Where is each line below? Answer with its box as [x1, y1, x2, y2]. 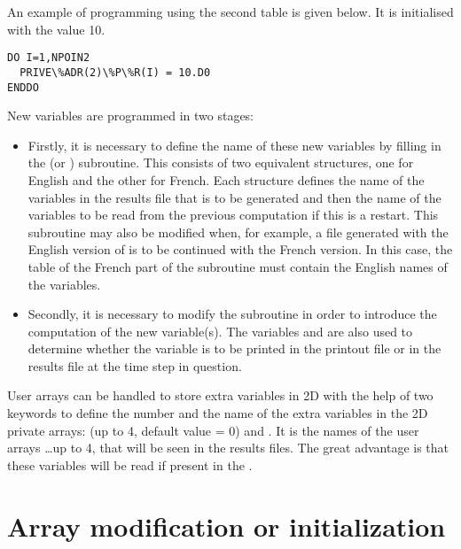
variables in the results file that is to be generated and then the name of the [27, 188, 441, 206]
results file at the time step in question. [27, 356, 242, 375]
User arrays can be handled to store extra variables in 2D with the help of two [7, 386, 434, 405]
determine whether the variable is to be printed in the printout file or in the [27, 339, 441, 358]
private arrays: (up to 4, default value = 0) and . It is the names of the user [7, 421, 419, 439]
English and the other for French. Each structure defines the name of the [27, 170, 425, 189]
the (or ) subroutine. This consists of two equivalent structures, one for [27, 153, 414, 172]
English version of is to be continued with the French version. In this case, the [27, 240, 453, 259]
